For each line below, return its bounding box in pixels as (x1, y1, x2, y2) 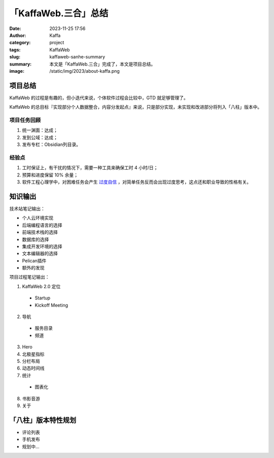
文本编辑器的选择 (22, 251, 58, 257)
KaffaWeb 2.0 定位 (22, 283, 61, 289)
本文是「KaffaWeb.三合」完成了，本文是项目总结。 (49, 61, 156, 67)
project (49, 40, 64, 46)
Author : (9, 32, 26, 38)
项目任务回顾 (9, 116, 41, 124)
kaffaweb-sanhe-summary (49, 54, 106, 60)
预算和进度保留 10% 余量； (22, 172, 79, 178)
